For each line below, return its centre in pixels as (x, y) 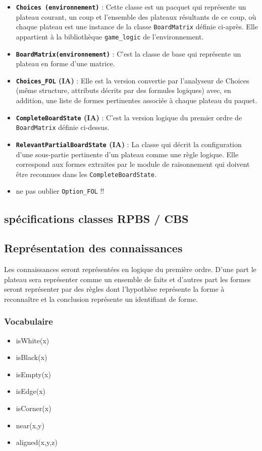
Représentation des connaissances (93, 248)
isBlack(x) (32, 357)
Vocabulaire (29, 321)
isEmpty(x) (33, 374)
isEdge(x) (31, 391)
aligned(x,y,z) (37, 442)
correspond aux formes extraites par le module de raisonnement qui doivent (133, 164)
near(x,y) (30, 425)
